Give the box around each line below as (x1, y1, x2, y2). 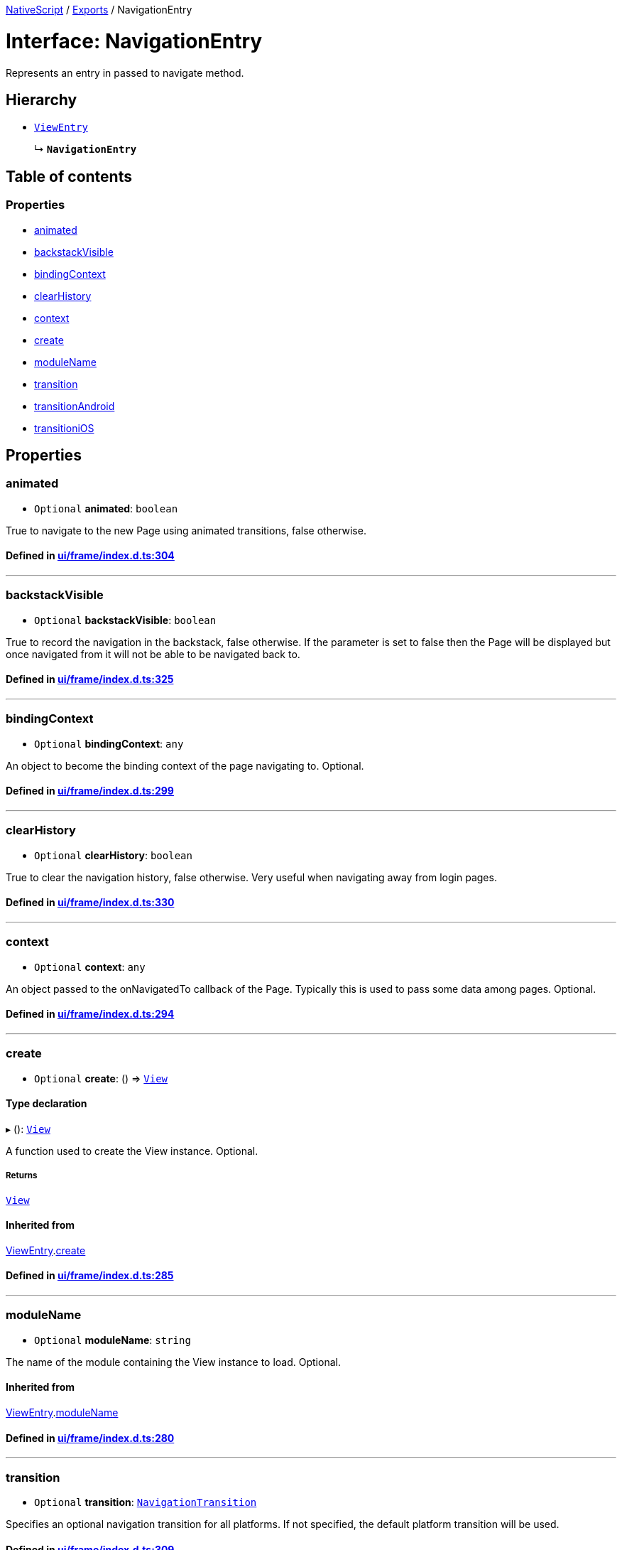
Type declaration (6, 1097, 87, 1110)
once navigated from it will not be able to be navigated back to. (6, 647, 300, 660)
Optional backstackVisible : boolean (34, 613, 217, 626)
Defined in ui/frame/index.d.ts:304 (6, 549, 175, 562)
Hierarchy (6, 90, 77, 109)
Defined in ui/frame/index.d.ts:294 (6, 1008, 175, 1021)
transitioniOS (34, 421, 94, 434)
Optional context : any (34, 960, 146, 973)
